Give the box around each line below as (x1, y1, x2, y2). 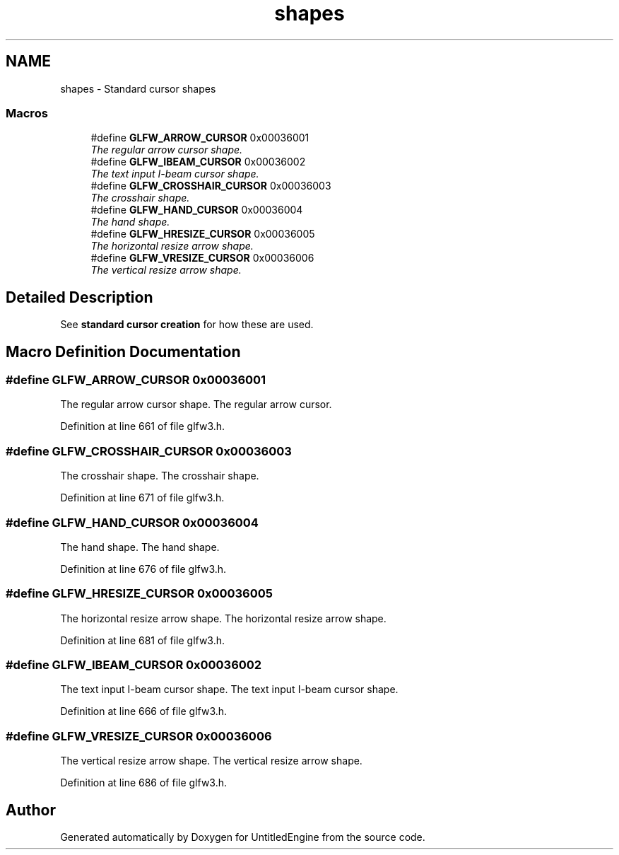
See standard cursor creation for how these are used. (60, 318, 314, 331)
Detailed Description (6, 288, 153, 306)
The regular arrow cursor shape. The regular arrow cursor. (60, 398, 332, 411)
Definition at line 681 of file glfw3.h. (60, 634, 225, 646)
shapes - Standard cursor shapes (60, 82, 216, 95)
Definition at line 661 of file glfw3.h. (60, 420, 225, 433)
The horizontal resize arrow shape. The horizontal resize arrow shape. (60, 612, 387, 624)
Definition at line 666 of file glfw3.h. (60, 705, 228, 718)
